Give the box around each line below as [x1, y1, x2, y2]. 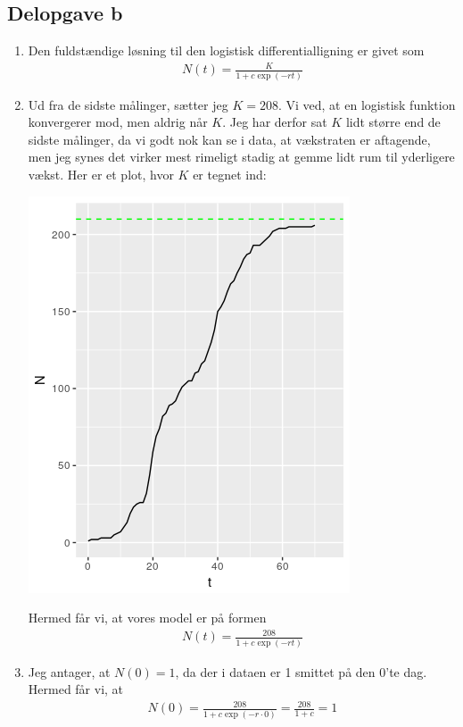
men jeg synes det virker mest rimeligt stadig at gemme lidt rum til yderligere [28, 147, 455, 166]
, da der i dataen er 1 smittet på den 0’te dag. [175, 662, 427, 681]
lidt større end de [345, 113, 441, 131]
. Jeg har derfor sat [222, 113, 327, 131]
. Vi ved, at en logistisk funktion [277, 95, 456, 113]
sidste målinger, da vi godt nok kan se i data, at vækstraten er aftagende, [28, 130, 431, 148]
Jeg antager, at [28, 662, 111, 681]
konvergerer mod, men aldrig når [28, 113, 208, 131]
